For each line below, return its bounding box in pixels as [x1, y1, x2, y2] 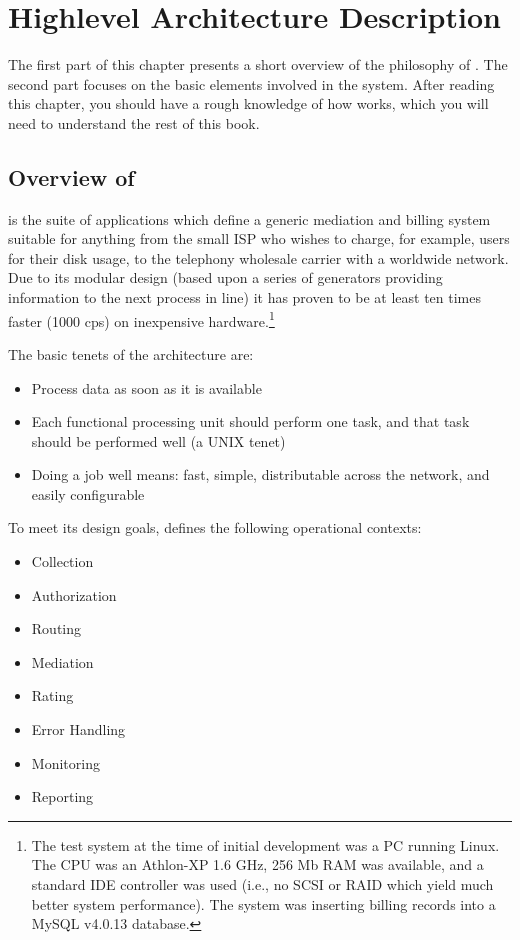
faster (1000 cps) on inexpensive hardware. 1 [8, 307, 275, 331]
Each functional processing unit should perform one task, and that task [31, 411, 470, 432]
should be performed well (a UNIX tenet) [31, 430, 286, 451]
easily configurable [31, 483, 145, 504]
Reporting [31, 786, 94, 807]
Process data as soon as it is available [31, 377, 262, 398]
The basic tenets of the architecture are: [8, 343, 254, 364]
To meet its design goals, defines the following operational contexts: [8, 517, 422, 538]
